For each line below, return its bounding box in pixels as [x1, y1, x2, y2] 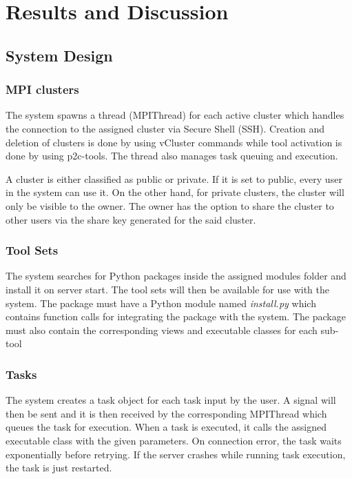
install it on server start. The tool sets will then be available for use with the [6, 282, 329, 296]
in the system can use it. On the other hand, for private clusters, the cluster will [6, 185, 344, 199]
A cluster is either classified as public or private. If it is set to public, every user [6, 171, 342, 186]
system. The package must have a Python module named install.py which [6, 295, 316, 310]
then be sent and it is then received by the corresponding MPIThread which [6, 406, 327, 420]
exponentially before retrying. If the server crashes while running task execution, [6, 447, 346, 461]
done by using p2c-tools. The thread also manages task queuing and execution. [6, 148, 338, 163]
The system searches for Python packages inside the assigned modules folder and [6, 268, 346, 283]
